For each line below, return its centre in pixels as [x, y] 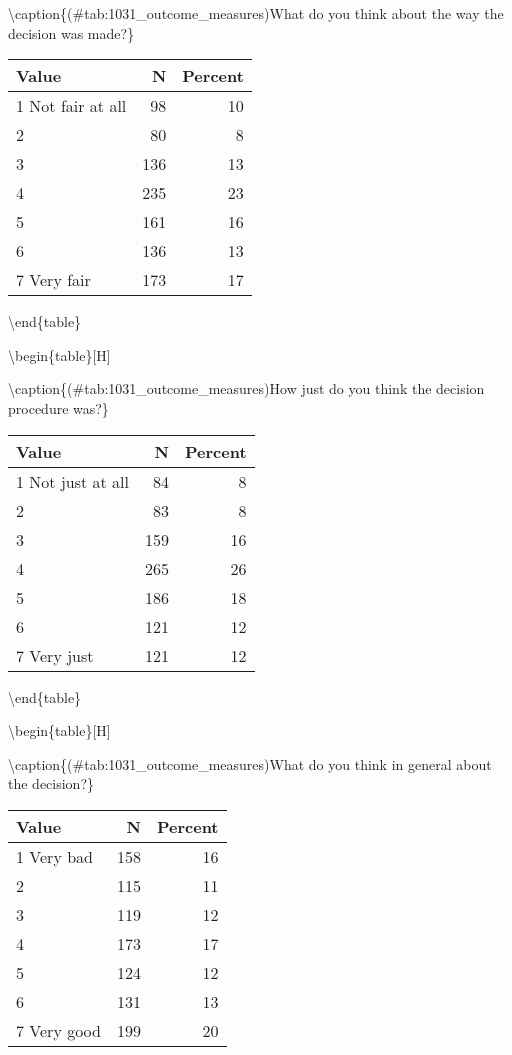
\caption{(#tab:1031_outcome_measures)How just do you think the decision [246, 388]
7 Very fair [53, 280]
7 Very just [55, 655]
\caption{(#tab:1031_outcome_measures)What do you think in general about [250, 763]
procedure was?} [58, 407]
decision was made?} [71, 32]
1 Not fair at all [71, 106]
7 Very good [58, 1030]
